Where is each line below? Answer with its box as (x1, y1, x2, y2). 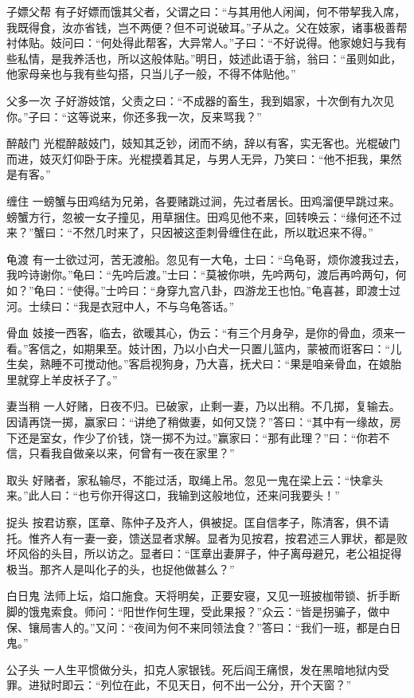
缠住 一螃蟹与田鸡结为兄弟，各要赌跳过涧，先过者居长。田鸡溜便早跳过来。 (6, 192, 400, 209)
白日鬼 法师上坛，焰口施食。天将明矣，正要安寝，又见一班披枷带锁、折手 (6, 587, 389, 604)
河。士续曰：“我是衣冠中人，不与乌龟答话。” (6, 297, 235, 314)
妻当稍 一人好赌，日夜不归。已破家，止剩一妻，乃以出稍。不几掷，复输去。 (6, 398, 400, 414)
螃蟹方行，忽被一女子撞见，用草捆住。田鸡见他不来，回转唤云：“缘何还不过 (6, 208, 402, 225)
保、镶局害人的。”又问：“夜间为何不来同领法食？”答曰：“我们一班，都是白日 (6, 618, 401, 635)
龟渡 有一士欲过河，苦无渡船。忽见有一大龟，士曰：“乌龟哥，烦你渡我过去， (6, 250, 406, 267)
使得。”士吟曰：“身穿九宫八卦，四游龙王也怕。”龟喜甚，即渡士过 (72, 281, 401, 298)
